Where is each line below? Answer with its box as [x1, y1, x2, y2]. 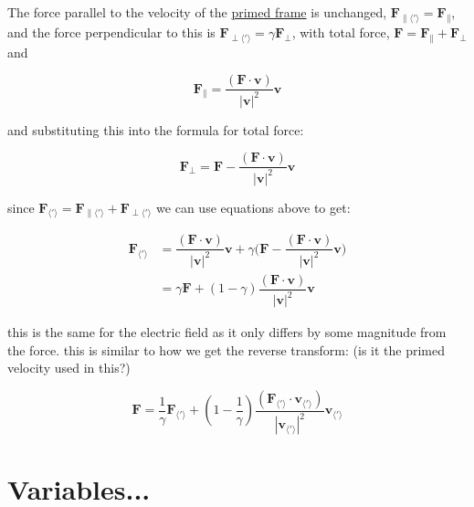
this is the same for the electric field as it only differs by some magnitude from [7, 322, 447, 342]
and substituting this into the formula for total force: [7, 120, 304, 139]
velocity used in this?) [7, 358, 131, 377]
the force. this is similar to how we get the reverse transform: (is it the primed [7, 340, 446, 359]
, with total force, [291, 22, 390, 41]
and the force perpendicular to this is [7, 22, 216, 41]
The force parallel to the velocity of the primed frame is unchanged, [7, 3, 387, 21]
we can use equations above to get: [156, 197, 351, 217]
